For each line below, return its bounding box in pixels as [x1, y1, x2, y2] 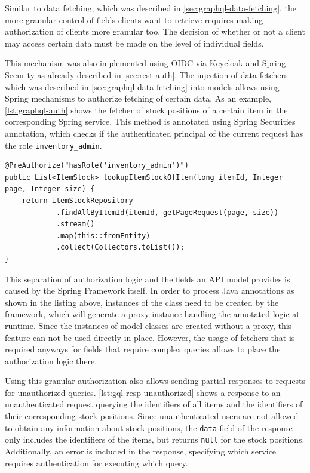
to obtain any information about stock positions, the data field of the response [5, 421, 293, 434]
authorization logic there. [5, 354, 97, 367]
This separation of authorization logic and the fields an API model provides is [5, 272, 290, 285]
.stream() [56, 220, 95, 229]
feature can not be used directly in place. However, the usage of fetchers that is [5, 331, 295, 343]
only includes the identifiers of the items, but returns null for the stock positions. [5, 433, 305, 446]
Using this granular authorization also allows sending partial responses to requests [5, 374, 306, 387]
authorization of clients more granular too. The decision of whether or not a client [5, 25, 305, 38]
